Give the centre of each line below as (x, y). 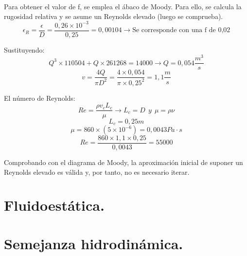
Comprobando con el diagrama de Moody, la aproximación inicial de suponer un (123, 162)
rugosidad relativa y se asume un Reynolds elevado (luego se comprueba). (114, 16)
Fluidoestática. (54, 205)
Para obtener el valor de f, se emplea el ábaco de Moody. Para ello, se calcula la (123, 6)
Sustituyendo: (24, 49)
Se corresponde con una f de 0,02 (181, 30)
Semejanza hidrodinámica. (94, 243)
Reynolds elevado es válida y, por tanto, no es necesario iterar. (97, 172)
